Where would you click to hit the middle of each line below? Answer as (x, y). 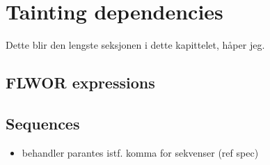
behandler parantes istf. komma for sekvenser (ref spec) (140, 152)
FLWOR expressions (80, 82)
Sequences (43, 123)
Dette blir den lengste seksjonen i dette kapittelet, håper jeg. (135, 45)
